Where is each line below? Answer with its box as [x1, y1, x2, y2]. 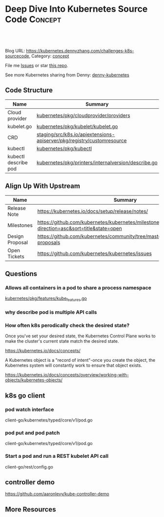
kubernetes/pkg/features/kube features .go [5, 295, 87, 303]
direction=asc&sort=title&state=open [37, 225, 122, 232]
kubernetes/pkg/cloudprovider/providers [36, 112, 130, 118]
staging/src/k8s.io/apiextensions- [36, 131, 115, 138]
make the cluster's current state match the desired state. [5, 338, 119, 344]
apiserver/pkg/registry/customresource [36, 137, 127, 144]
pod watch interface [5, 406, 54, 413]
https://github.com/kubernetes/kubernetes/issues [37, 250, 152, 257]
